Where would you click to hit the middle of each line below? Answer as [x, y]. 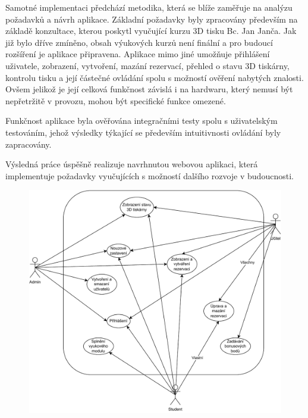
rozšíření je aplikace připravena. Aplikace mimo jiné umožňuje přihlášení [138, 54]
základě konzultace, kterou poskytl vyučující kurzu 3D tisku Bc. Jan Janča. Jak [151, 31]
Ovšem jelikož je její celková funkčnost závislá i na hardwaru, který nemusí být [149, 89]
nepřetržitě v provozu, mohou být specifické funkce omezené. [116, 100]
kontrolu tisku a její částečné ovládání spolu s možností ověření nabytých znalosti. [155, 77]
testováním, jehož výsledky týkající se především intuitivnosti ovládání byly [143, 132]
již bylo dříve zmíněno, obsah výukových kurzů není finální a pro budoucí [139, 42]
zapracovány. [29, 144]
